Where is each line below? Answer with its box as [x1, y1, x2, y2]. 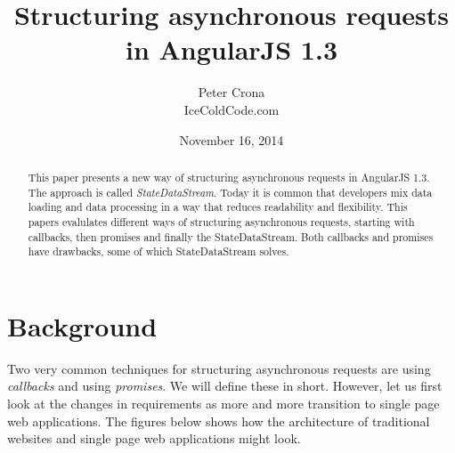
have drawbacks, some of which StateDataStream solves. [28, 244, 289, 259]
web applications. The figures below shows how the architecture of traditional [7, 411, 430, 430]
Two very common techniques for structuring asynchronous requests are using [7, 359, 431, 377]
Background [7, 307, 158, 344]
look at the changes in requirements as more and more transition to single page [7, 393, 440, 412]
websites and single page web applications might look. [7, 429, 301, 448]
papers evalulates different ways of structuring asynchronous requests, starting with [28, 214, 415, 229]
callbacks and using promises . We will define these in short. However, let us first [7, 376, 443, 395]
